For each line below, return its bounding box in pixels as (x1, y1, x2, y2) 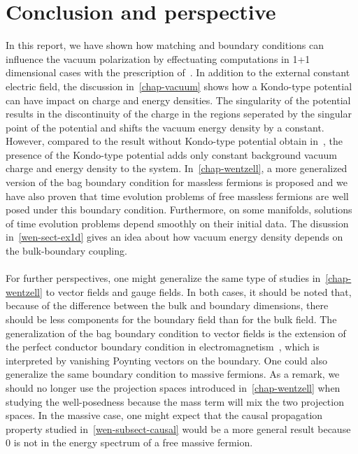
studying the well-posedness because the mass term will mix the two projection (6, 394, 344, 409)
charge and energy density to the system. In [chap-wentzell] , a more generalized (6, 161, 348, 176)
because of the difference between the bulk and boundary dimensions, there (6, 298, 329, 313)
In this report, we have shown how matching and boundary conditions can (6, 38, 324, 52)
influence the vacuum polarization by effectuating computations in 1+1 (6, 51, 310, 66)
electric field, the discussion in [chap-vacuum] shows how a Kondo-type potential (6, 78, 352, 93)
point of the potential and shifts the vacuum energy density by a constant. (6, 120, 324, 134)
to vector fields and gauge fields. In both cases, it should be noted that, (45, 284, 352, 299)
